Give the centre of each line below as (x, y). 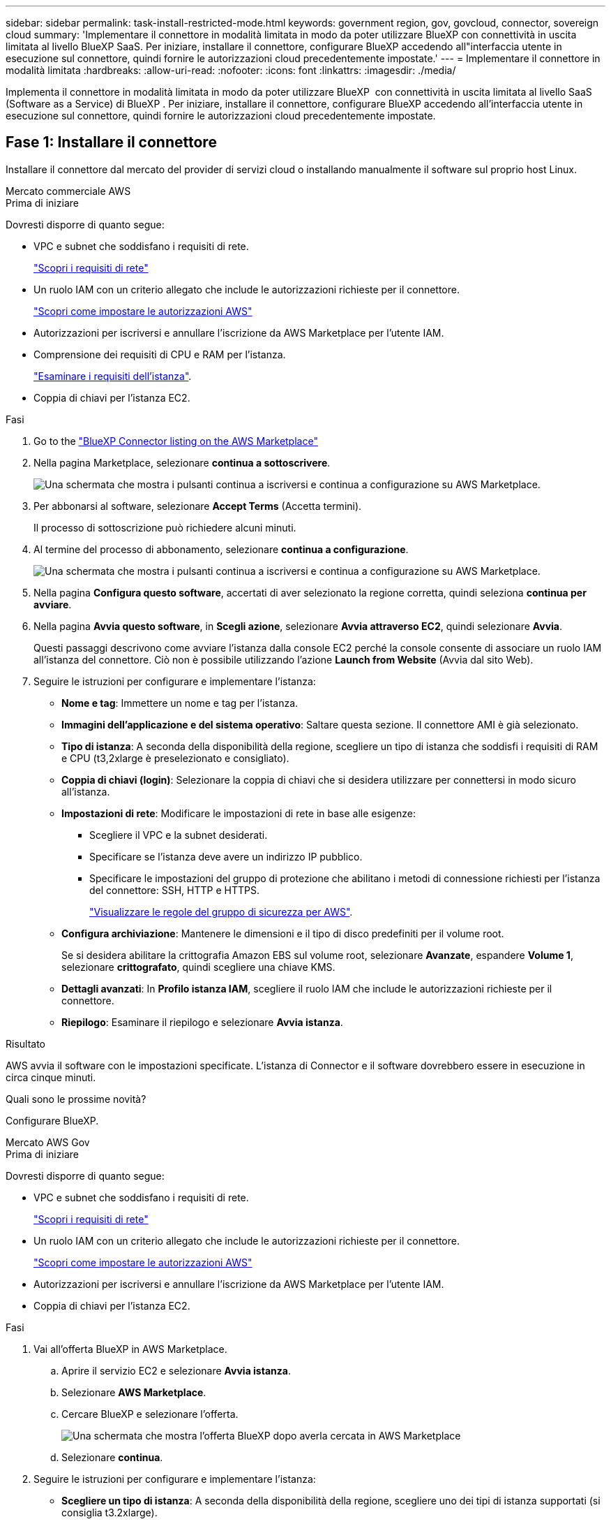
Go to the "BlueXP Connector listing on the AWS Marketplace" (176, 441)
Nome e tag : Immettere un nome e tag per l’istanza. (180, 703)
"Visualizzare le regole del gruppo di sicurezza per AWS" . (221, 911)
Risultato (26, 1043)
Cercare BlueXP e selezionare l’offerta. (150, 1414)
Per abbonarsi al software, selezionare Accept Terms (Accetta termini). (198, 506)
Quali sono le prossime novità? (76, 1099)
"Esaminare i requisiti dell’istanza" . (113, 376)
